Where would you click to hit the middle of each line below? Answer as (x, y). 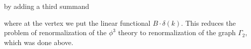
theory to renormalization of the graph (177, 32)
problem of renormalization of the (55, 32)
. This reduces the (209, 23)
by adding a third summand (47, 6)
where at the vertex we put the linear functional (77, 23)
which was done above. (39, 42)
